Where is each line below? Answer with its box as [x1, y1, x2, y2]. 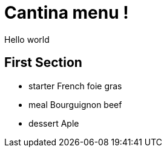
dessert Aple [28, 118, 79, 128]
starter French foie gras [28, 80, 122, 91]
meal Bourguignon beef [28, 99, 122, 110]
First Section [4, 55, 82, 71]
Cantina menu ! [4, 2, 129, 23]
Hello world [4, 34, 50, 45]
